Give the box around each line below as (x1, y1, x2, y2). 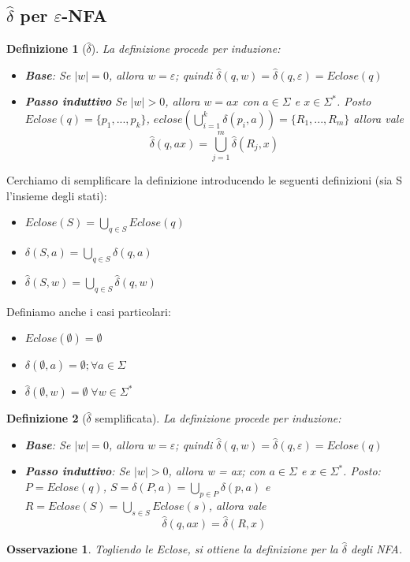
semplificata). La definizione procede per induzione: (95, 410, 341, 426)
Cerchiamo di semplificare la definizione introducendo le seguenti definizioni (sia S (6, 172, 403, 188)
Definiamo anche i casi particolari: (6, 303, 171, 319)
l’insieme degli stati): (6, 187, 107, 203)
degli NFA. (350, 540, 402, 556)
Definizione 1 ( (6, 40, 87, 57)
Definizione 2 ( (6, 410, 87, 426)
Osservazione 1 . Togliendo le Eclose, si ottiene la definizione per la (6, 540, 338, 556)
